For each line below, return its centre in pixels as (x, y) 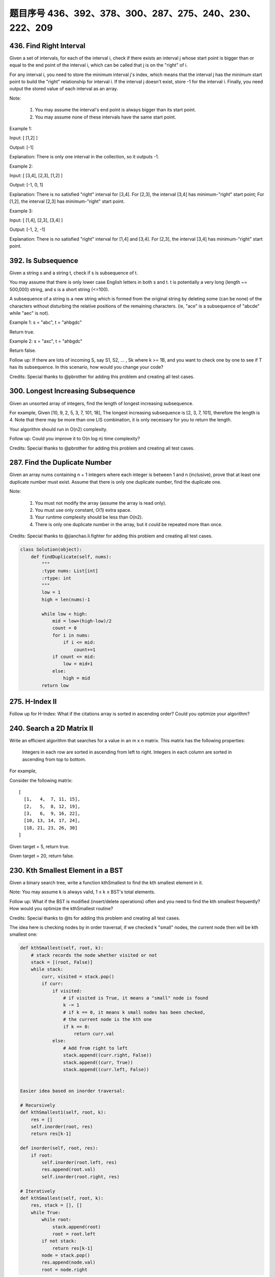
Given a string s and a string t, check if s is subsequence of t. (74, 273)
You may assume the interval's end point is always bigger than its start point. (115, 110)
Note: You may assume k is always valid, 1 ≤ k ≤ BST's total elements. (82, 892)
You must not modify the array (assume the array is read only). (101, 503)
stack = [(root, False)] (62, 962)
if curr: (52, 984)
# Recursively (38, 1105)
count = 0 (64, 628)
